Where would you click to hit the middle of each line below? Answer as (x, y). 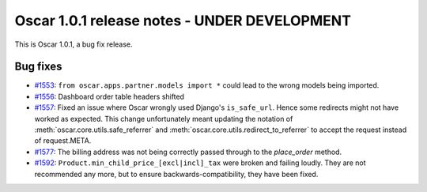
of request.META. (63, 141)
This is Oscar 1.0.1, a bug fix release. (74, 44)
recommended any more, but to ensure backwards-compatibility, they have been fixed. (176, 174)
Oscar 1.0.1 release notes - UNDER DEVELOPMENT (183, 21)
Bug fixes (38, 67)
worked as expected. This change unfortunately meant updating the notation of (164, 119)
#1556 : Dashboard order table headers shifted (110, 96)
